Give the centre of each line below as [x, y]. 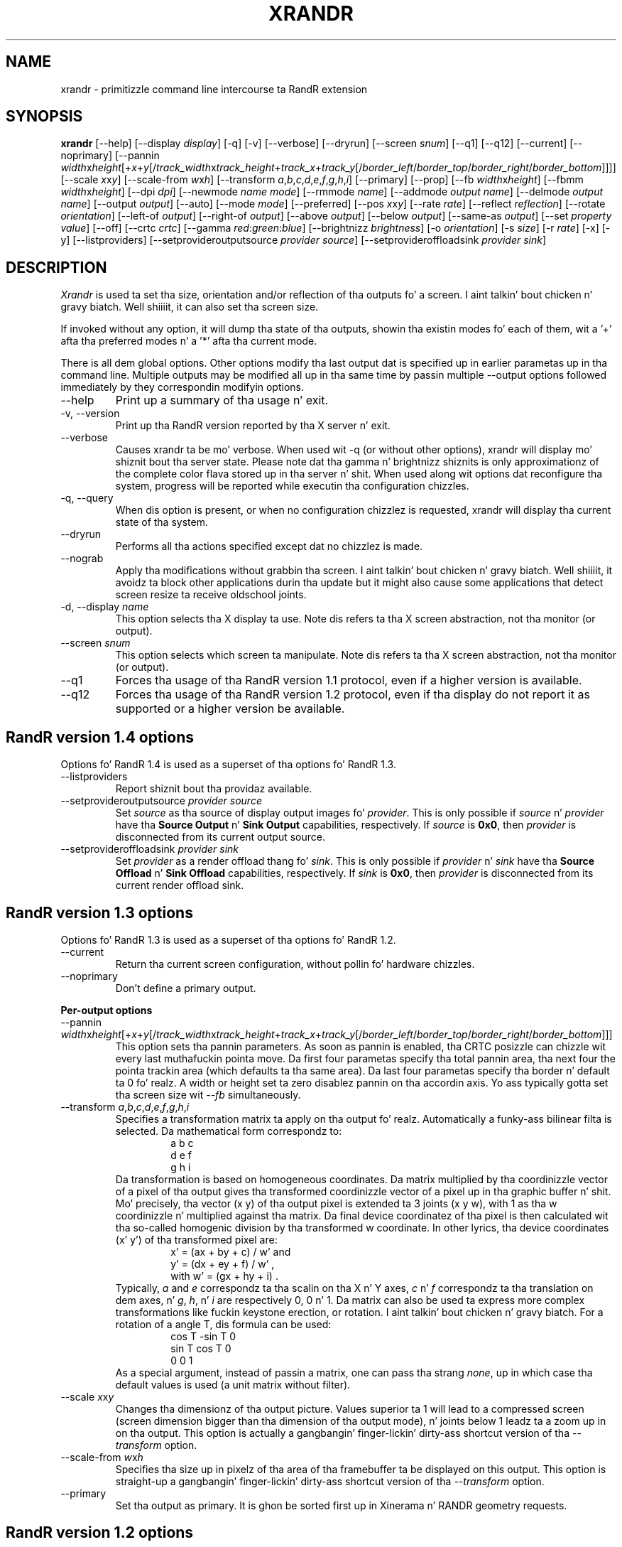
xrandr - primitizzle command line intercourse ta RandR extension [214, 89]
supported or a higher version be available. [230, 709]
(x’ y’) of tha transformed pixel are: [196, 1239]
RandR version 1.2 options [100, 1533]
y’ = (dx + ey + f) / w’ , [223, 1263]
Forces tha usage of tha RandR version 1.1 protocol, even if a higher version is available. [349, 680]
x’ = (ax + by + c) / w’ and [231, 1251]
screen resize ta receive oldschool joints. [211, 595]
